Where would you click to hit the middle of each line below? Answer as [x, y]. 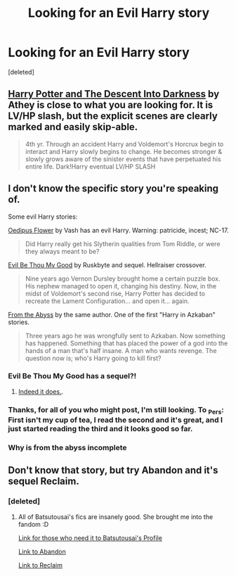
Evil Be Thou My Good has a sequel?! [72, 376]
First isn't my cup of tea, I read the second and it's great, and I [116, 420]
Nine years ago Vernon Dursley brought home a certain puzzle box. [123, 279]
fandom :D [33, 524]
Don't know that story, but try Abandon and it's [113, 470]
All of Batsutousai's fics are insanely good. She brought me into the [116, 517]
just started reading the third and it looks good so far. [100, 429]
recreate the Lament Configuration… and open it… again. [107, 301]
